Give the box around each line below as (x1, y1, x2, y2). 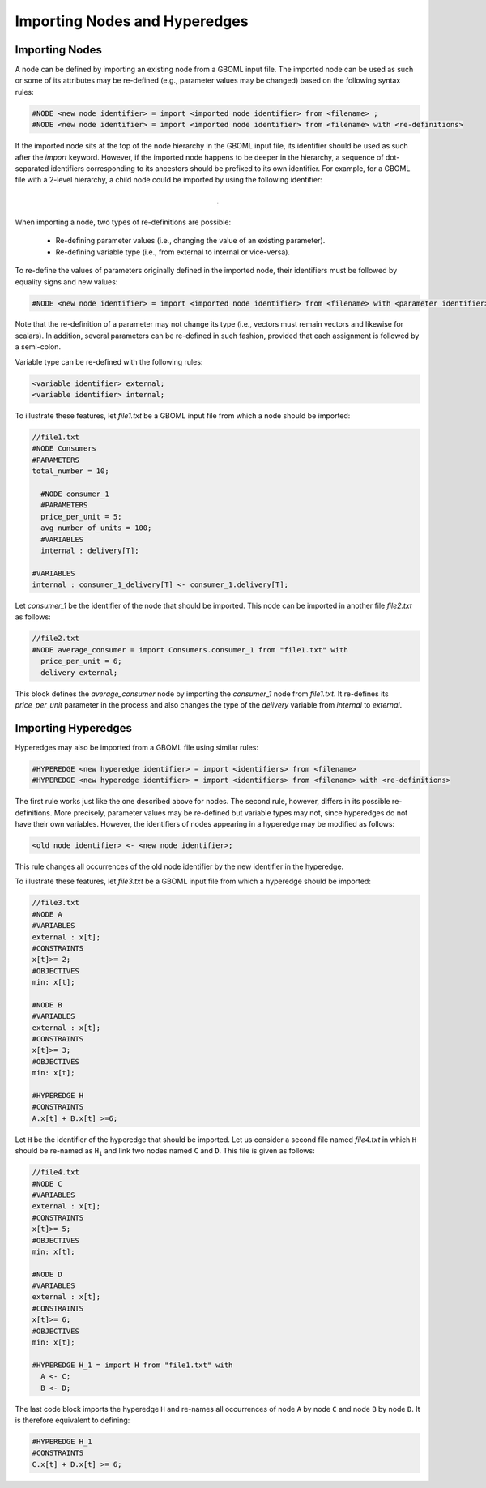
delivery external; (40, 668, 118, 677)
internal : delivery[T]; (40, 545, 139, 555)
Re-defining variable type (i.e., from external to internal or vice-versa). (55, 247, 291, 257)
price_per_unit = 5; (40, 511, 122, 521)
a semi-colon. (15, 342, 61, 352)
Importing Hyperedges (15, 721, 133, 735)
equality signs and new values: (15, 276, 118, 287)
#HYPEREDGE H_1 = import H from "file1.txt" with (32, 1360, 233, 1370)
